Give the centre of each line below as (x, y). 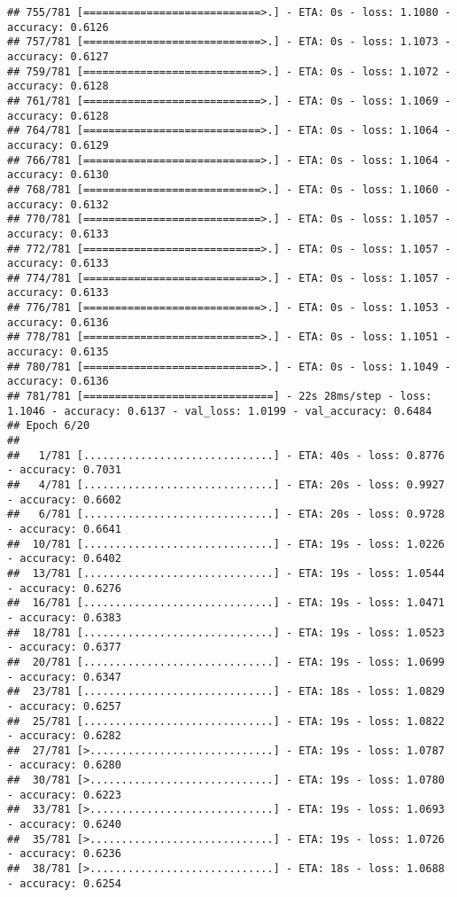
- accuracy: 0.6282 (64, 736)
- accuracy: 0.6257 (64, 706)
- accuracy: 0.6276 (64, 588)
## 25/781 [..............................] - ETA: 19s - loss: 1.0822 (226, 721)
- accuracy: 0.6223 (64, 795)
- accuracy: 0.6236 (64, 854)
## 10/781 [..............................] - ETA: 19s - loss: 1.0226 (226, 544)
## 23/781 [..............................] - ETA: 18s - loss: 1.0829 (226, 692)
